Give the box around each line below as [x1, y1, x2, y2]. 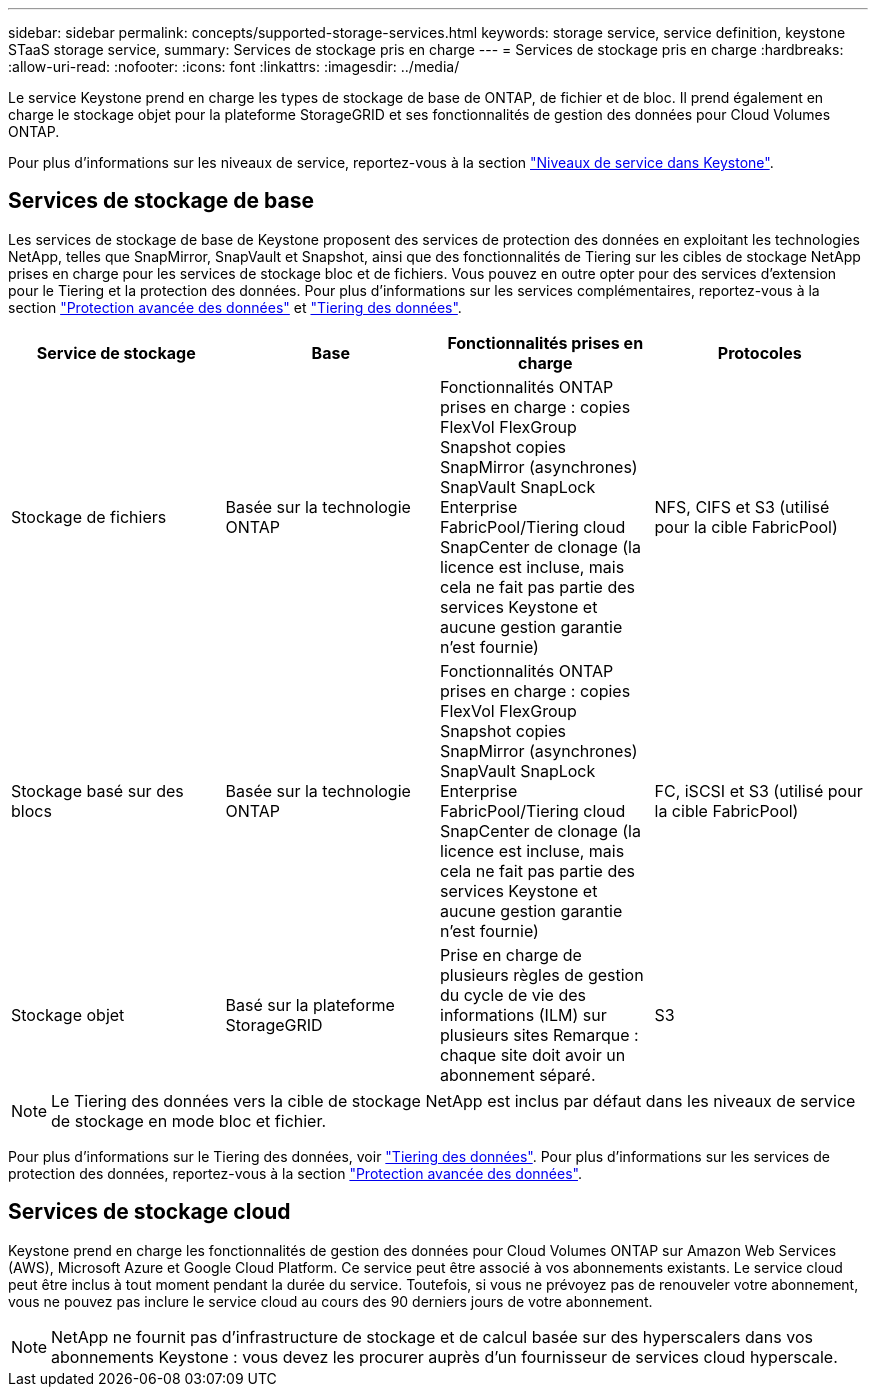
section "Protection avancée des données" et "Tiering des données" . [8, 298, 462, 316]
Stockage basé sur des [11, 780, 184, 801]
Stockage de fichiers [11, 506, 167, 527]
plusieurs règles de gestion [440, 964, 644, 985]
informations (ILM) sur [440, 1004, 607, 1025]
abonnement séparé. [440, 1064, 596, 1085]
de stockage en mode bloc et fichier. [51, 1110, 327, 1131]
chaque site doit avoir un [440, 1044, 626, 1065]
